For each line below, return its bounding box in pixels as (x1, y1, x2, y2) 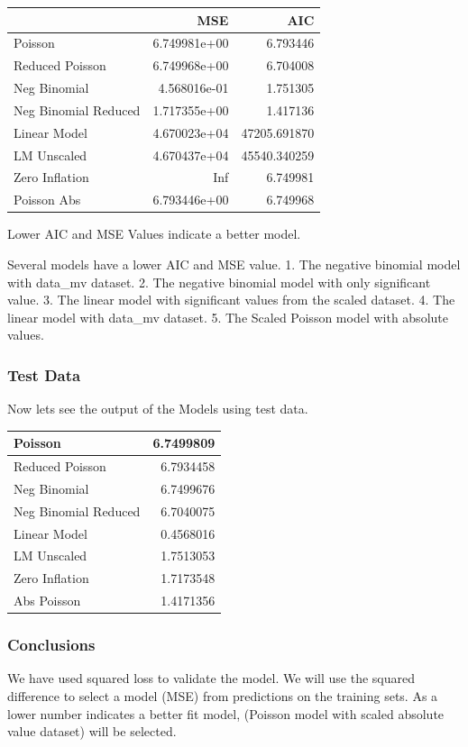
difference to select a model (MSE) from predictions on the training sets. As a (7, 687, 438, 706)
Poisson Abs (14, 190, 81, 209)
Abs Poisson (14, 591, 81, 610)
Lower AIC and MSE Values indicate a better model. (7, 224, 301, 243)
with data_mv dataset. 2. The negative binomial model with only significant (7, 272, 431, 291)
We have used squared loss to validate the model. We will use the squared (7, 669, 416, 688)
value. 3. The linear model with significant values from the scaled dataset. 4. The (7, 290, 455, 309)
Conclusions (7, 633, 96, 656)
